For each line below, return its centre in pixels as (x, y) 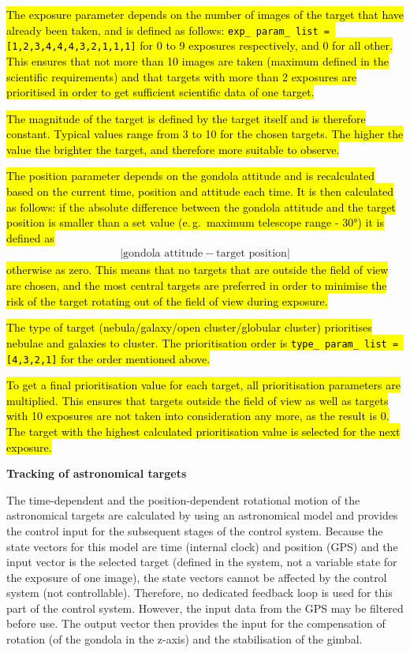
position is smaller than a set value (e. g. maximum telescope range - (173, 222)
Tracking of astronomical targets (97, 473)
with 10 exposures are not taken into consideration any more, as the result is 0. (198, 416)
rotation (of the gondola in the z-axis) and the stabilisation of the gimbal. (184, 639)
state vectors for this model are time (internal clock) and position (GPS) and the (202, 546)
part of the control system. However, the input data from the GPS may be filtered (205, 608)
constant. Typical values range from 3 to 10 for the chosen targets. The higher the (205, 134)
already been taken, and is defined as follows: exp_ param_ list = (168, 30)
